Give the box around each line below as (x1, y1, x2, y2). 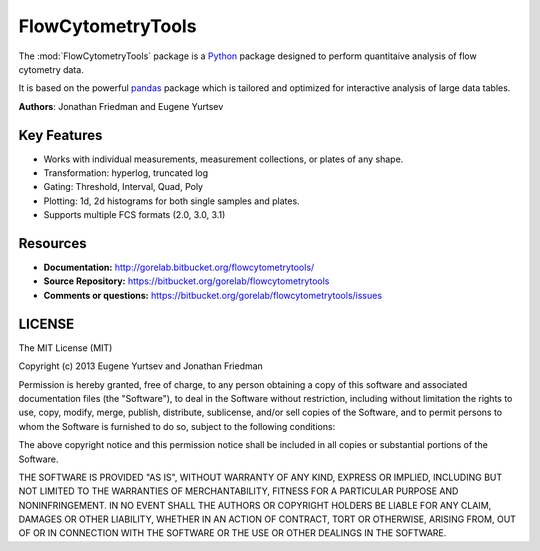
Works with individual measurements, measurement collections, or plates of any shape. (43, 153, 404, 165)
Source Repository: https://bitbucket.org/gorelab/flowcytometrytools (43, 275, 330, 287)
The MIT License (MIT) (18, 341, 113, 354)
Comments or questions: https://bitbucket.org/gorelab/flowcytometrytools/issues (43, 289, 383, 301)
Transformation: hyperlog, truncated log (43, 167, 209, 179)
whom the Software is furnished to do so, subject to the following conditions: (18, 420, 336, 432)
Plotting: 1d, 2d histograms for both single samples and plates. (43, 195, 300, 207)
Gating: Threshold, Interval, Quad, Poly (43, 181, 204, 193)
